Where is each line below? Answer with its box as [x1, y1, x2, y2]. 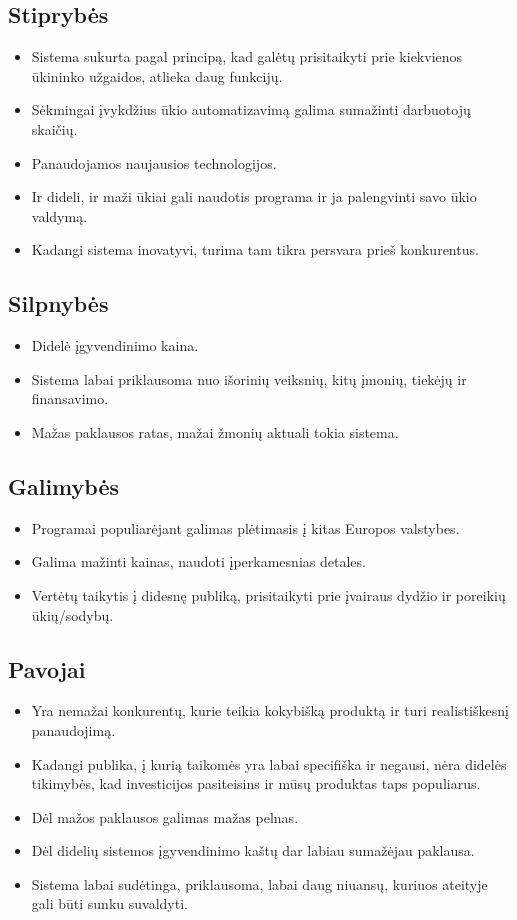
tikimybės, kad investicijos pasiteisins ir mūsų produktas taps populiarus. [31, 773, 481, 794]
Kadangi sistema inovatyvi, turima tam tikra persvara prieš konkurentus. [31, 239, 479, 260]
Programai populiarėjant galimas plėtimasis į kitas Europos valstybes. [31, 517, 460, 538]
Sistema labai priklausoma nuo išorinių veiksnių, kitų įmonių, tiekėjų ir [31, 368, 467, 389]
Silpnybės [8, 288, 109, 319]
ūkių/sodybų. [31, 604, 114, 625]
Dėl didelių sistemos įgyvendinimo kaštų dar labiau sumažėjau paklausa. [31, 840, 475, 861]
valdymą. [31, 205, 88, 226]
